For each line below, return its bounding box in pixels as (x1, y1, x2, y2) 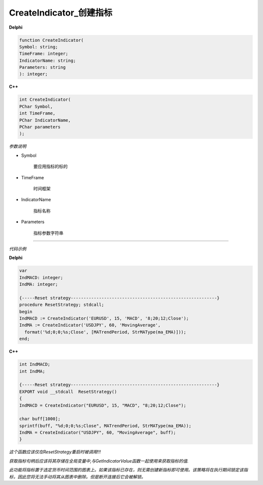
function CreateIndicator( (19, 37, 84, 43)
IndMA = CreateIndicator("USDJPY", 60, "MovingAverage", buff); (19, 430, 176, 435)
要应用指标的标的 (33, 164, 68, 169)
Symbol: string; (19, 44, 58, 50)
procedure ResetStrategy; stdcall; (19, 302, 104, 308)
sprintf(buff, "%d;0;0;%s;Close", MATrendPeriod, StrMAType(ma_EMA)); (19, 423, 192, 429)
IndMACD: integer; (19, 275, 63, 280)
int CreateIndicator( (19, 97, 71, 102)
